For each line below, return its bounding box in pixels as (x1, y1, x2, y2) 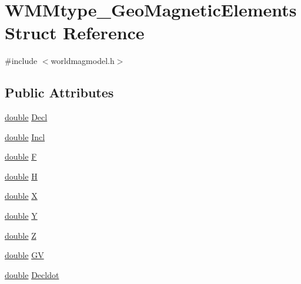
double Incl (5, 130, 45, 143)
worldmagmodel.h (51, 55, 115, 67)
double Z (5, 229, 36, 241)
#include (5, 55, 38, 67)
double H (5, 170, 38, 182)
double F (5, 150, 37, 163)
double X (5, 190, 38, 202)
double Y (5, 209, 38, 222)
